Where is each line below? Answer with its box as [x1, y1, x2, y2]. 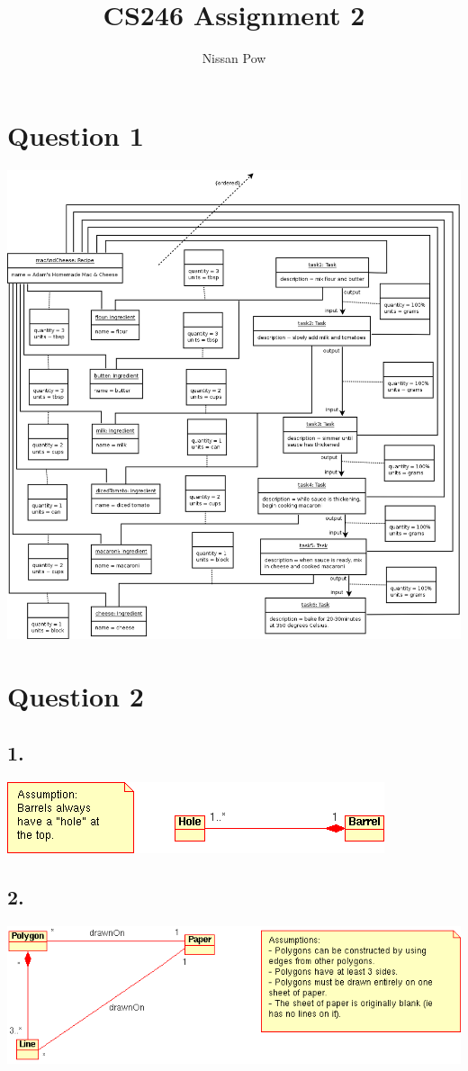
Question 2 [7, 677, 144, 714]
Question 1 [7, 116, 144, 153]
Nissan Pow [202, 49, 266, 67]
